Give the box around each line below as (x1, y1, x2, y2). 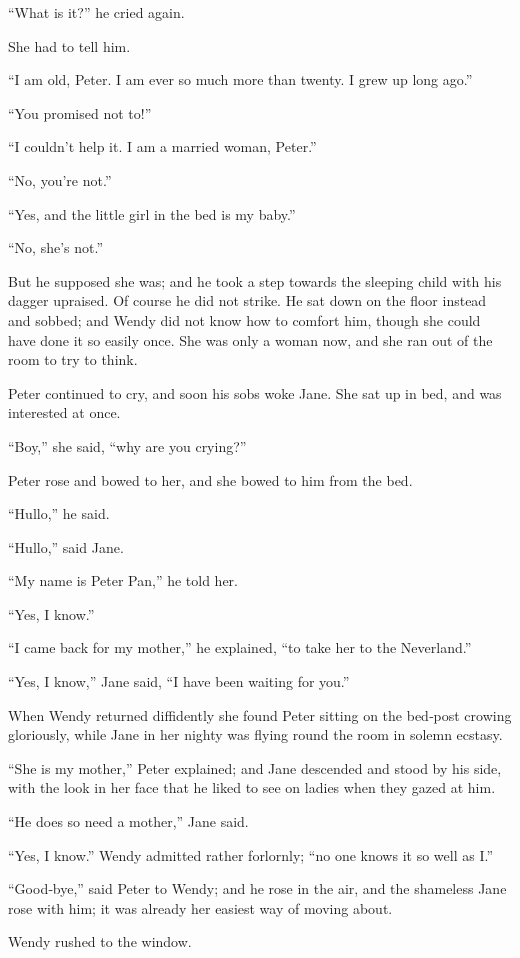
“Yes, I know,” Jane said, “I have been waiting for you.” (8, 671, 350, 692)
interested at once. (8, 402, 121, 423)
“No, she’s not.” (8, 237, 104, 258)
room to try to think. (8, 349, 138, 370)
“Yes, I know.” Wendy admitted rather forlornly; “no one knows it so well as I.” (8, 844, 493, 865)
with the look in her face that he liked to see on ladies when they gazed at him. (8, 777, 496, 798)
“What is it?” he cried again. (8, 2, 185, 22)
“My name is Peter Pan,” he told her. (8, 570, 238, 591)
